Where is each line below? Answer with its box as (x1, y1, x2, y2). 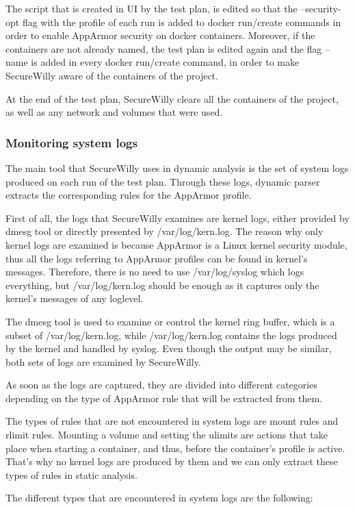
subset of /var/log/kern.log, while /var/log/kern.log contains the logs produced (5, 327, 337, 342)
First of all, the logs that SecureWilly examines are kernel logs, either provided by (5, 210, 350, 225)
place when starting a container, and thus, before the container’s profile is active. (5, 440, 345, 455)
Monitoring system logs (5, 134, 137, 151)
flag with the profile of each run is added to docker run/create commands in (22, 14, 341, 29)
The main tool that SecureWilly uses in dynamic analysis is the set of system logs (5, 160, 349, 175)
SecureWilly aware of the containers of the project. (5, 68, 218, 82)
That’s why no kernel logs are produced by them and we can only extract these (5, 454, 338, 469)
